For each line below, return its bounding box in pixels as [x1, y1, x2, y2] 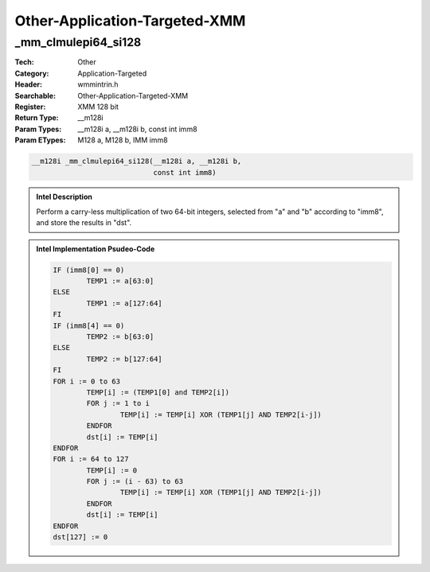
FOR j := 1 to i [86, 399, 150, 408]
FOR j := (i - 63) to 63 [86, 477, 183, 486]
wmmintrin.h [77, 80, 119, 89]
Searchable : [14, 91, 56, 100]
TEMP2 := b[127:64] [86, 354, 162, 364]
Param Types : [14, 124, 62, 134]
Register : [14, 102, 46, 111]
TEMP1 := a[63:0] [86, 277, 154, 286]
